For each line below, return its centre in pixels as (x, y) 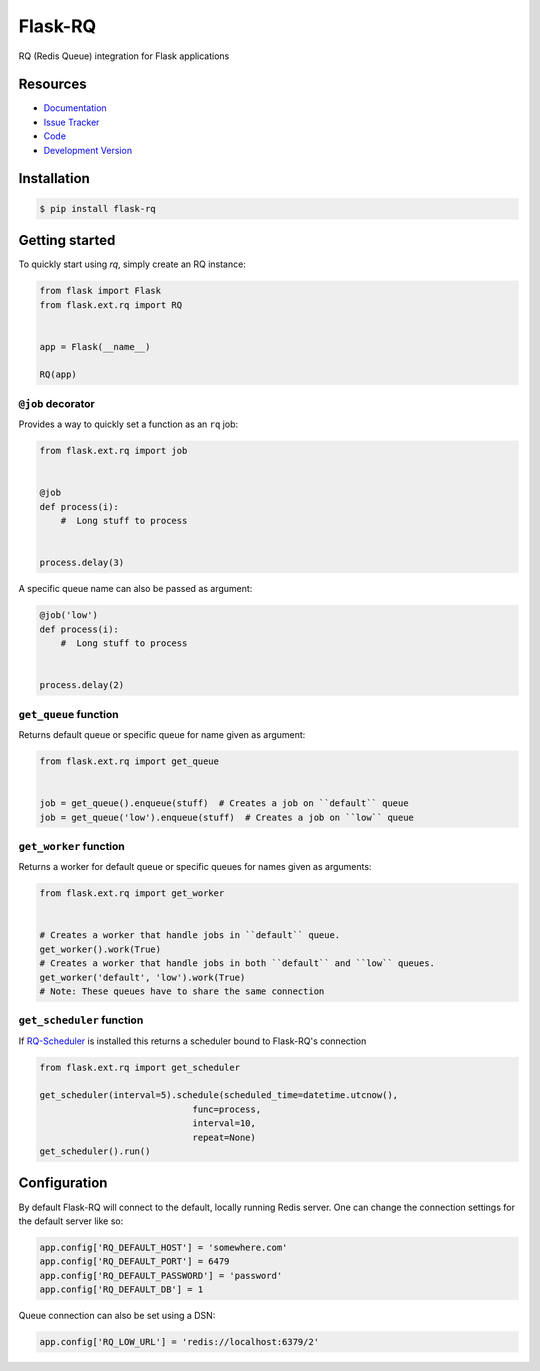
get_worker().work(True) (100, 949)
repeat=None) (224, 1137)
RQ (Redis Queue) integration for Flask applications (124, 56)
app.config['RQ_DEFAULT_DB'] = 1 (121, 1289)
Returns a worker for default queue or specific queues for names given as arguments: (195, 867)
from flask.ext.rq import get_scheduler (139, 1067)
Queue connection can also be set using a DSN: (117, 1316)
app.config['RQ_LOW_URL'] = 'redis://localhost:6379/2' (179, 1342)
